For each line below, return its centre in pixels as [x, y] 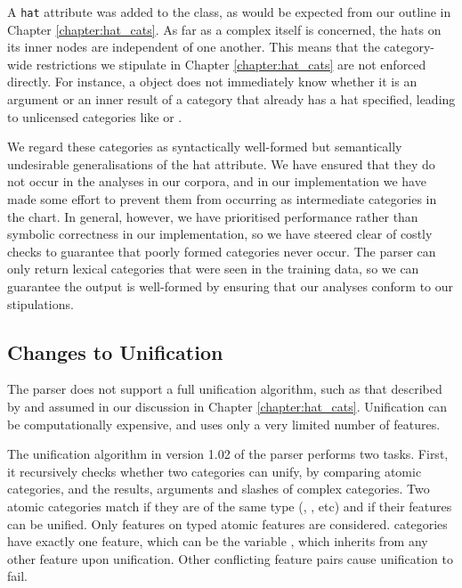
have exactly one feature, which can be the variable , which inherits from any [218, 541]
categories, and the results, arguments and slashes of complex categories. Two [219, 489]
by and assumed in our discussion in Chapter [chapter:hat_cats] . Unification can [227, 406]
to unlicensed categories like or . [95, 116]
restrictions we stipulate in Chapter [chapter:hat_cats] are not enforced [231, 64]
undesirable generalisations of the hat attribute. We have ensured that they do [221, 163]
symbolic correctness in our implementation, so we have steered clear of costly [220, 234]
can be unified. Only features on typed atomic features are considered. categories [227, 523]
